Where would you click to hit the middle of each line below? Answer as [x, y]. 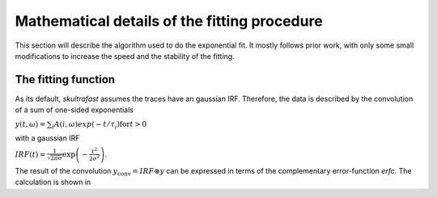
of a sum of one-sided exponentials [74, 110]
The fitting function [65, 80]
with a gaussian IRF [47, 138]
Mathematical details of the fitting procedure [169, 21]
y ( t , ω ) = [30, 124]
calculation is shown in [53, 182]
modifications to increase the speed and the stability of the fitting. [125, 56]
